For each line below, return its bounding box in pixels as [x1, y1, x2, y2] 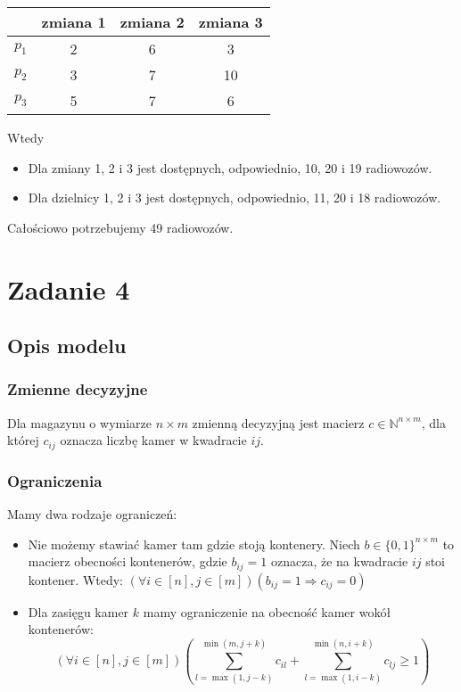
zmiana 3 [198, 12, 263, 32]
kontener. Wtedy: [28, 570, 124, 589]
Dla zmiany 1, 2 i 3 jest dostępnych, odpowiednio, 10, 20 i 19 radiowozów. [28, 158, 432, 177]
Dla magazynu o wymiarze [7, 413, 152, 432]
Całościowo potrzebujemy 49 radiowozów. [7, 218, 234, 236]
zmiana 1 [41, 12, 106, 32]
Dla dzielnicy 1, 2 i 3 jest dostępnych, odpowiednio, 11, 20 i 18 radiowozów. [28, 188, 441, 207]
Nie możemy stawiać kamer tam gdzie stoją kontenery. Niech [28, 534, 360, 553]
